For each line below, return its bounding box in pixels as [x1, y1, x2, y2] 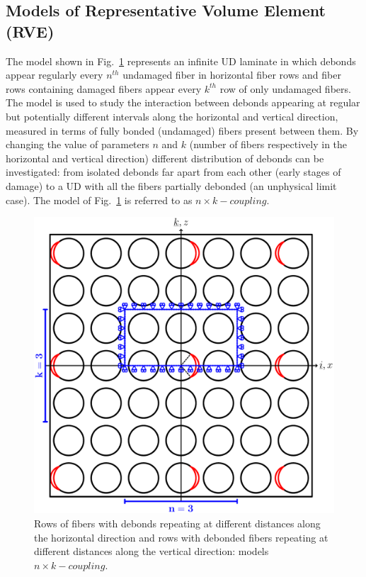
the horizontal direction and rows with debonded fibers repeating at [34, 530, 328, 544]
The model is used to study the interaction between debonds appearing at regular [6, 95, 360, 110]
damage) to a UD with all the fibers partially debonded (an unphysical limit [6, 178, 337, 193]
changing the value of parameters [6, 137, 149, 152]
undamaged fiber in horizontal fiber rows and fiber [122, 67, 341, 82]
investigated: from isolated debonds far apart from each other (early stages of [6, 164, 341, 179]
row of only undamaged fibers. [219, 81, 351, 96]
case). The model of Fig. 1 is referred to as [6, 192, 193, 207]
